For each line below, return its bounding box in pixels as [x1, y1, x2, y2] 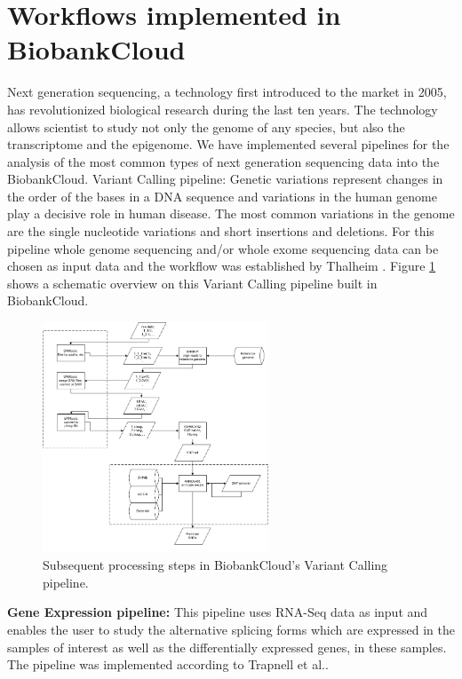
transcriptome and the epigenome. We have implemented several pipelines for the [7, 135, 450, 154]
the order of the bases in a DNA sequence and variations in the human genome [7, 186, 437, 205]
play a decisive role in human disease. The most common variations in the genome [7, 204, 455, 223]
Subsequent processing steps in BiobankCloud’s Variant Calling [43, 556, 388, 574]
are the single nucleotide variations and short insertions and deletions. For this [7, 222, 434, 241]
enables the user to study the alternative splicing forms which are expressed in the [7, 620, 455, 639]
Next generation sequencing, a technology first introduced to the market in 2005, [7, 83, 447, 101]
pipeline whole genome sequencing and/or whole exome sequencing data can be [7, 239, 439, 257]
